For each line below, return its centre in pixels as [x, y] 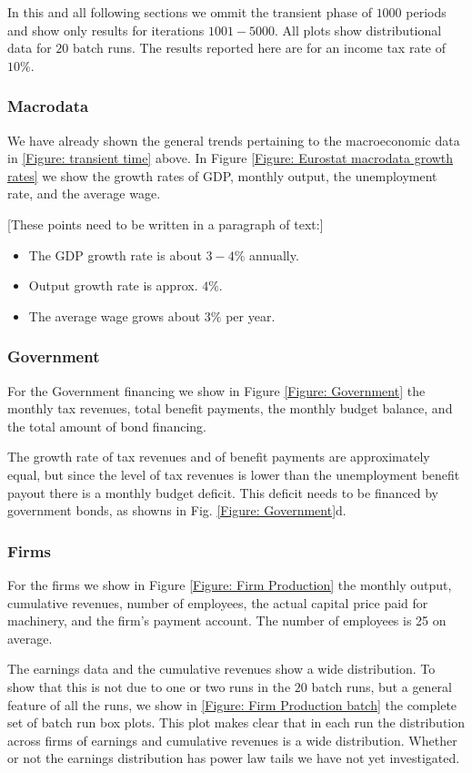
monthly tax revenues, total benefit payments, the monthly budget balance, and [230, 408]
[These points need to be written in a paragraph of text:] [166, 224]
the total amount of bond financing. [107, 426]
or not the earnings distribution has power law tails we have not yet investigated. [234, 758]
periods [426, 12]
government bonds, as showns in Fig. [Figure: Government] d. [177, 510]
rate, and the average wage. [84, 193]
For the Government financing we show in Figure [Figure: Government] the [216, 390]
